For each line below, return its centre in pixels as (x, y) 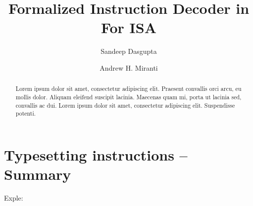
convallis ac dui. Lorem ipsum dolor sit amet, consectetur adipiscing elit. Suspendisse (125, 105)
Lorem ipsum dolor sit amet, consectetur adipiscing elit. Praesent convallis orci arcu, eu (128, 89)
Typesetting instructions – (96, 154)
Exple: (14, 198)
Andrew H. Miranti (129, 67)
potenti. (26, 113)
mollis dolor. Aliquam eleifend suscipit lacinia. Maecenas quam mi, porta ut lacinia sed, (128, 97)
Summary (38, 174)
